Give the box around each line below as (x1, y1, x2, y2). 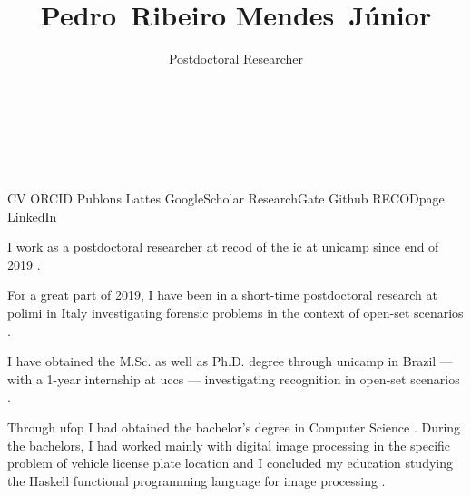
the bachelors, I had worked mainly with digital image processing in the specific (7, 435, 451, 454)
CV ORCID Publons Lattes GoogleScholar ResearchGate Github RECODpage (7, 189, 445, 208)
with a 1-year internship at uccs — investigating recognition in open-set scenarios (7, 369, 460, 388)
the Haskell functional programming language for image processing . (7, 471, 386, 490)
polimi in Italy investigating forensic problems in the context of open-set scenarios (7, 303, 464, 322)
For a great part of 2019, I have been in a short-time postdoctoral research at (7, 285, 437, 304)
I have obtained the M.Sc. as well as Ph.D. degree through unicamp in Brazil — (7, 352, 453, 371)
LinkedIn (7, 206, 57, 225)
